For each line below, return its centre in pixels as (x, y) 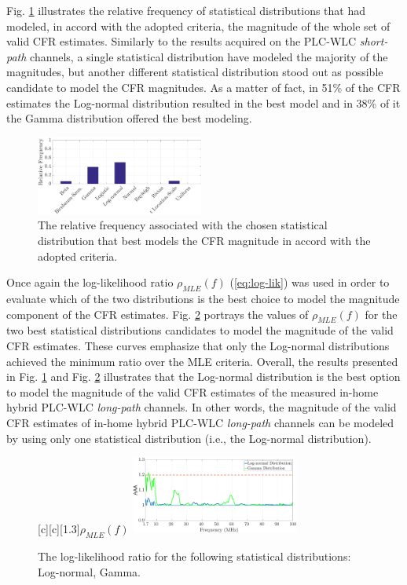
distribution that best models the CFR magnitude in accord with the (204, 241)
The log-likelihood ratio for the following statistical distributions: (194, 556)
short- (374, 41)
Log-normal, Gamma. (89, 571)
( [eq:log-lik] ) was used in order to (310, 282)
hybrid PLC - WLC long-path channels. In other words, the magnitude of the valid (202, 407)
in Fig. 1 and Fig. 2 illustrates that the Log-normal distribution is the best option (203, 377)
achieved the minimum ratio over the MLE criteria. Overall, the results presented (202, 361)
